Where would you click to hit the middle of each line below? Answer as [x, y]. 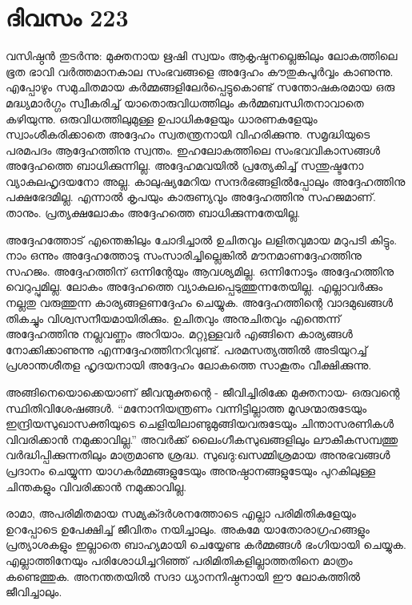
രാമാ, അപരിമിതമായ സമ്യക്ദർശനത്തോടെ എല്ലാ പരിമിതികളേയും [181, 513]
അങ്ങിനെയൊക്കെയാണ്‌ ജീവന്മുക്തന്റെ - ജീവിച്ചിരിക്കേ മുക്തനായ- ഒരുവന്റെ [203, 392]
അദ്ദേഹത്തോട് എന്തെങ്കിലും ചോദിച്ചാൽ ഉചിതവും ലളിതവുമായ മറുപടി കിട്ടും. [202, 239]
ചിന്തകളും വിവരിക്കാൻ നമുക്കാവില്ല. [96, 486]
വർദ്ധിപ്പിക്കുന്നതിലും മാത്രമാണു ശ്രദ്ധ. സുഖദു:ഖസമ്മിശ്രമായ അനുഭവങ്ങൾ [198, 455]
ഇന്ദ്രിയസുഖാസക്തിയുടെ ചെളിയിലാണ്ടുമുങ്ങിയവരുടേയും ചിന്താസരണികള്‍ [200, 423]
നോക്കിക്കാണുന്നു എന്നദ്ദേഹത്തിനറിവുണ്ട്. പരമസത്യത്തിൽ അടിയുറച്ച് [186, 349]
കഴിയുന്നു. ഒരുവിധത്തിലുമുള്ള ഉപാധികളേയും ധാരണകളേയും [162, 118]
